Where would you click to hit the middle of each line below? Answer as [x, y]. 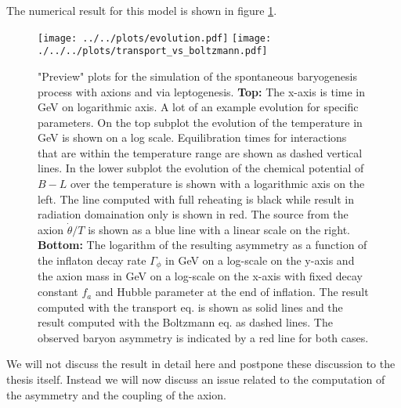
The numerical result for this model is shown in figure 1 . [142, 10]
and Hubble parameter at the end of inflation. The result [232, 292]
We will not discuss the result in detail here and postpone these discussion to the [201, 364]
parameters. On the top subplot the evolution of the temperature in [200, 122]
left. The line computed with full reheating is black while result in [196, 199]
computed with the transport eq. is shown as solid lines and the [190, 307]
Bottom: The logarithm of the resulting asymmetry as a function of [202, 245]
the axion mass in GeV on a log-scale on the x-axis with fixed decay [200, 276]
